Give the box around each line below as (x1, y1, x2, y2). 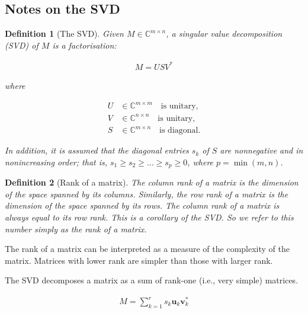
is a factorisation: (52, 39, 117, 51)
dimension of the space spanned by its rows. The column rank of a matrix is (5, 199, 280, 212)
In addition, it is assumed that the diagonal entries (5, 144, 189, 156)
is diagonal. (159, 126, 201, 135)
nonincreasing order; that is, (5, 155, 108, 168)
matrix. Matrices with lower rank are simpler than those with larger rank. (5, 254, 273, 266)
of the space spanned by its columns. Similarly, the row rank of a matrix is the (5, 187, 288, 200)
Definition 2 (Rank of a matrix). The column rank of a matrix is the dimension (5, 176, 299, 189)
